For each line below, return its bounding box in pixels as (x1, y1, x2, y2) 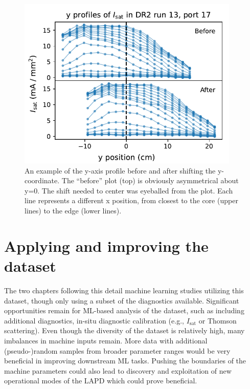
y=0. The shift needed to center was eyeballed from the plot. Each (25, 185, 233, 196)
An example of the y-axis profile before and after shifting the (25, 165, 216, 176)
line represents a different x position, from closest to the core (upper (25, 195, 238, 206)
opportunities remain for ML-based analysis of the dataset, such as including (4, 305, 244, 316)
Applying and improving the (4, 235, 209, 256)
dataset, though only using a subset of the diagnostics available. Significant (4, 295, 239, 306)
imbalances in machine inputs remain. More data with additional (4, 335, 208, 345)
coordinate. (25, 175, 60, 186)
